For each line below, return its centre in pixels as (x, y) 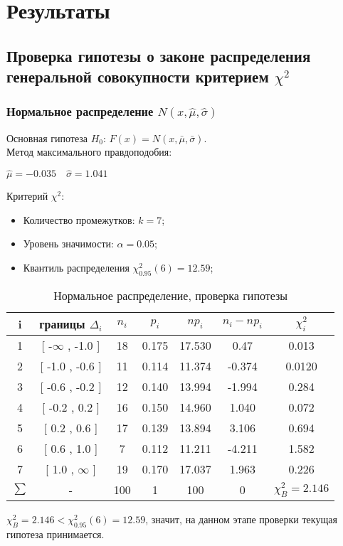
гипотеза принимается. (56, 534)
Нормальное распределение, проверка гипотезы (171, 295)
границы (62, 323)
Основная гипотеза (47, 138)
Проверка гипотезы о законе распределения (159, 55)
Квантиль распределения (76, 267)
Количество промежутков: (79, 219)
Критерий (27, 196)
